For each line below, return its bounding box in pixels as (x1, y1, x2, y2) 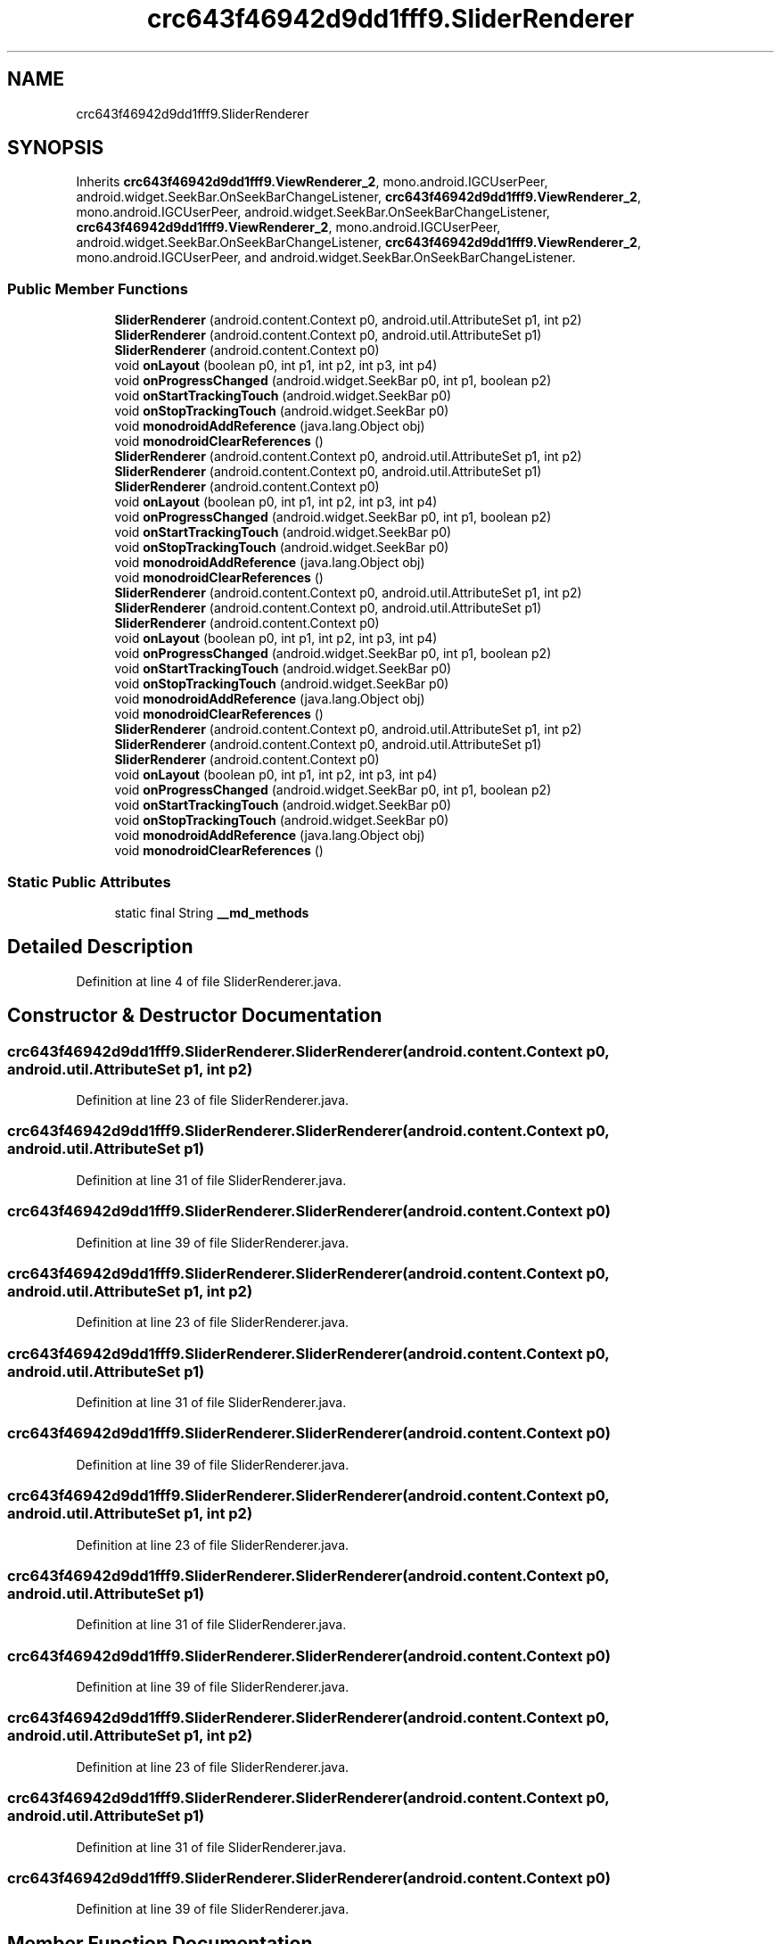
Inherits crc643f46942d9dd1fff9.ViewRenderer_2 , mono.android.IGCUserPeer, (76, 174, 548, 190)
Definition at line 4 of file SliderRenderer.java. (76, 973, 341, 989)
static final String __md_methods (114, 904, 309, 920)
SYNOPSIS (7, 136, 104, 160)
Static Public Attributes (7, 872, 171, 891)
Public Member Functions (7, 279, 188, 298)
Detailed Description (7, 935, 193, 959)
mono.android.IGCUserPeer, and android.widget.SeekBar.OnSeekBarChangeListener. (76, 250, 576, 266)
